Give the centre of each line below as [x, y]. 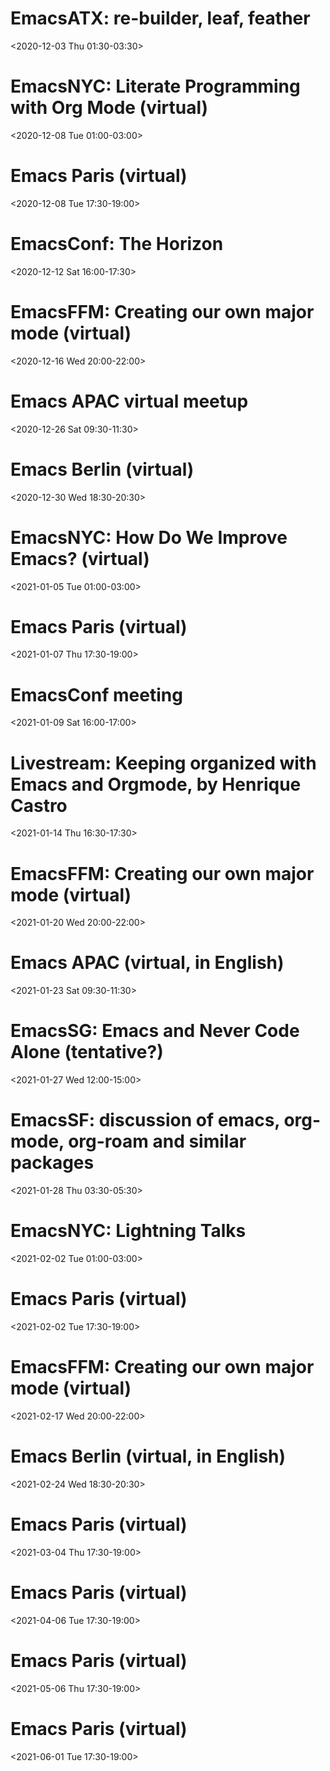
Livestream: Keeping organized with [163, 763]
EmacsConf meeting [96, 694]
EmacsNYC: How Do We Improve [149, 537]
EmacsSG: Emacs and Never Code [155, 1031]
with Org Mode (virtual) [109, 108]
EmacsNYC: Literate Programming [155, 86]
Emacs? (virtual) [80, 558]
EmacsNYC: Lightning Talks [128, 1231]
